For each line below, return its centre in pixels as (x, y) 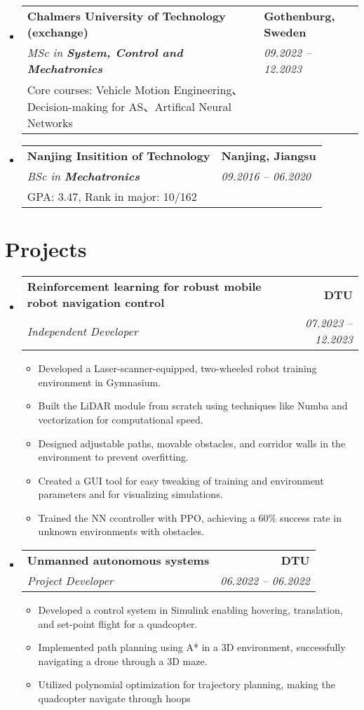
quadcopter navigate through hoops (114, 698)
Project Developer (70, 581)
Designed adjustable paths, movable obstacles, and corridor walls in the (192, 443)
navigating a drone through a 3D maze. (123, 660)
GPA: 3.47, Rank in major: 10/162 (112, 196)
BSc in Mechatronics (83, 176)
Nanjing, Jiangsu (269, 156)
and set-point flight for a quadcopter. (118, 623)
